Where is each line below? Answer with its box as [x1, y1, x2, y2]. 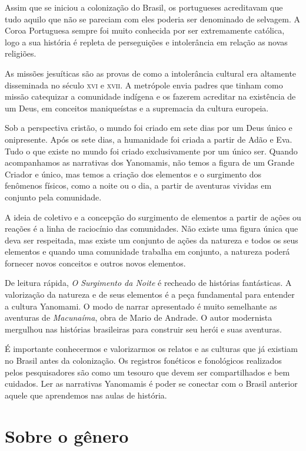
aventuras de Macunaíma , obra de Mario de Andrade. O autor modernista [5, 311, 272, 324]
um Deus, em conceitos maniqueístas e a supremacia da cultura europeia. [5, 101, 269, 114]
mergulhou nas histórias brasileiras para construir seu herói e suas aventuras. [5, 322, 282, 335]
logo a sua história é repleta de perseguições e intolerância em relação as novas [5, 35, 288, 48]
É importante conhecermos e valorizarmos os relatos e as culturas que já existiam [5, 343, 298, 355]
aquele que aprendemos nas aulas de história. [5, 389, 167, 401]
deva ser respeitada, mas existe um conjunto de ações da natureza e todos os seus [5, 233, 298, 246]
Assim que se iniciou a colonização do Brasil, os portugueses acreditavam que [5, 1, 283, 13]
